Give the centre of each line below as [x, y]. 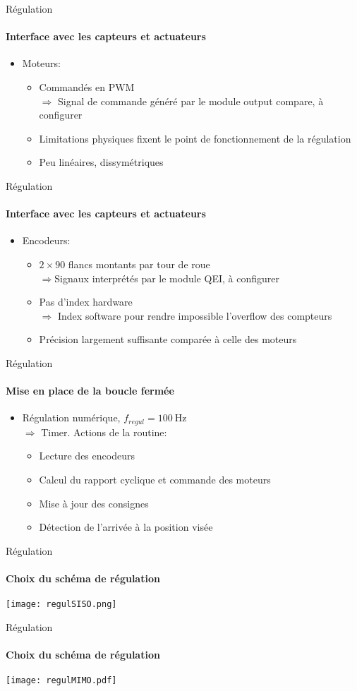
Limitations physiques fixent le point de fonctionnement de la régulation [195, 138]
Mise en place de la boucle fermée [90, 391]
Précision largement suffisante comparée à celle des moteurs [168, 339]
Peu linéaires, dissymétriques [101, 162]
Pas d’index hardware [86, 302]
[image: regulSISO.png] [61, 605]
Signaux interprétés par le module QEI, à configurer [167, 278]
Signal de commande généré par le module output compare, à [190, 101]
